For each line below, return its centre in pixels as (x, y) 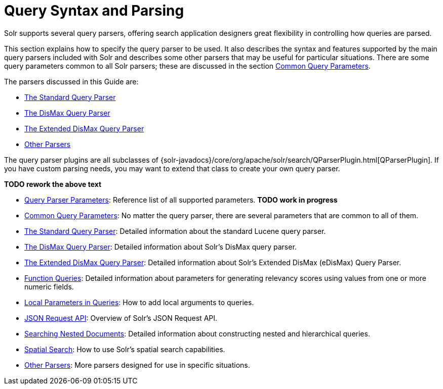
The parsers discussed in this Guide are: (71, 81)
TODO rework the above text (53, 184)
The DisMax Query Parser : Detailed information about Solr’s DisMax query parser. (160, 247)
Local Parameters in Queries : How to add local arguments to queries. (139, 302)
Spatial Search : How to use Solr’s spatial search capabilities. (125, 349)
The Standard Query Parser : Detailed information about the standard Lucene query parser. (175, 231)
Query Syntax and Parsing (94, 11)
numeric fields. (49, 286)
